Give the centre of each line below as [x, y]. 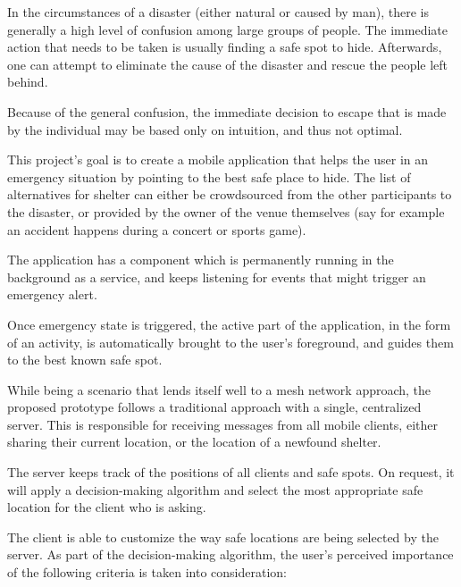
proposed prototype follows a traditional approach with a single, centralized [214, 407]
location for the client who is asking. [107, 507]
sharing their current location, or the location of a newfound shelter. [194, 442]
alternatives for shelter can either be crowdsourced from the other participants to [230, 194]
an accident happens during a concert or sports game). [157, 229]
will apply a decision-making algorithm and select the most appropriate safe [215, 489]
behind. [28, 82]
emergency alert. [52, 294]
